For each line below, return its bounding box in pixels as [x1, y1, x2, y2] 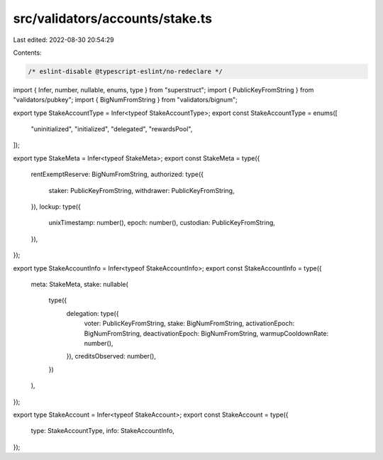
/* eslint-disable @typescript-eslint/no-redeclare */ [28, 67, 223, 75]
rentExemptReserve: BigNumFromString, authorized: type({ [30, 170, 204, 179]
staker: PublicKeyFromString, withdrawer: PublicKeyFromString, [48, 186, 235, 195]
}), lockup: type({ [30, 202, 81, 211]
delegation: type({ [66, 309, 119, 317]
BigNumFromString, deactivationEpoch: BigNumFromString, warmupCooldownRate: [84, 329, 329, 337]
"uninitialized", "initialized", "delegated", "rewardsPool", [30, 125, 193, 133]
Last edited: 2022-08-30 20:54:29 [13, 35, 115, 44]
